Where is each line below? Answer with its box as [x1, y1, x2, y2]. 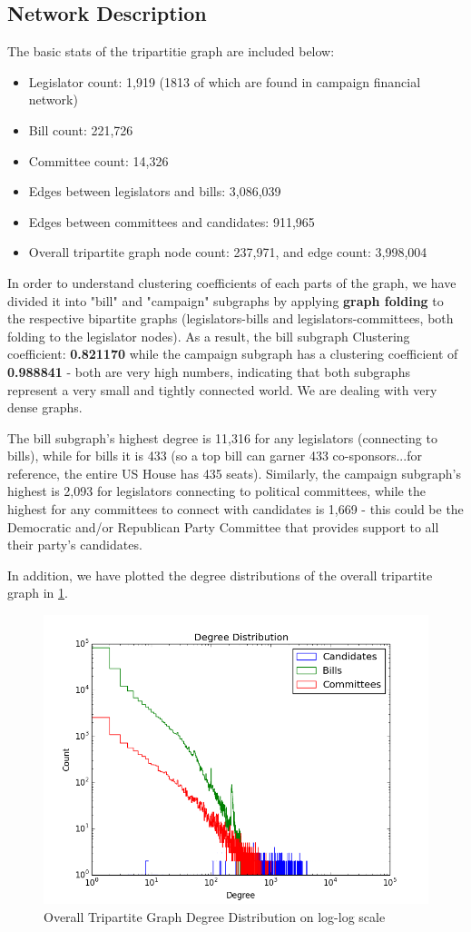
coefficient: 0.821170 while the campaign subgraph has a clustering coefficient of [7, 344, 458, 363]
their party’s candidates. [7, 535, 142, 554]
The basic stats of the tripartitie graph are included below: [7, 42, 335, 61]
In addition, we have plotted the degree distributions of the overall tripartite [7, 565, 433, 584]
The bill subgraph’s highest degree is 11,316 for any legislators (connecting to [7, 428, 437, 447]
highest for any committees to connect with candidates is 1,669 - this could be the [7, 500, 464, 519]
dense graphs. [7, 398, 83, 417]
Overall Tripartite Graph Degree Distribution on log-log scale [44, 907, 386, 926]
